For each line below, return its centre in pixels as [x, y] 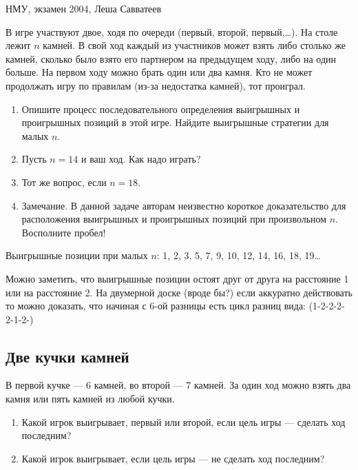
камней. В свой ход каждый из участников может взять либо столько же [194, 45]
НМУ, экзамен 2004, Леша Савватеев [84, 8]
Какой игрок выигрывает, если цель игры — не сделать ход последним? [173, 458]
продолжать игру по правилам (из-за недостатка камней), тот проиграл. [156, 85]
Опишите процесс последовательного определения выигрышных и [161, 109]
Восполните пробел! [64, 232]
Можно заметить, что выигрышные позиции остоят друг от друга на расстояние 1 [177, 278]
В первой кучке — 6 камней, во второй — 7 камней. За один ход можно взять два [178, 385]
